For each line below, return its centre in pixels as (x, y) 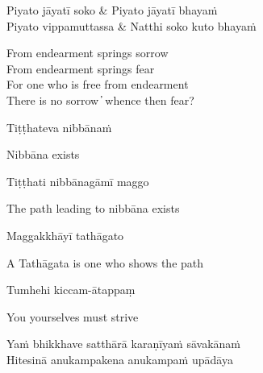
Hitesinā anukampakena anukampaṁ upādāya (120, 359)
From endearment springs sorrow (88, 53)
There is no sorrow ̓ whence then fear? (100, 99)
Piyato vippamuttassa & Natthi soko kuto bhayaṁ (131, 25)
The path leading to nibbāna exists (93, 208)
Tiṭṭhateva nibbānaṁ (59, 127)
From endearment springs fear (81, 68)
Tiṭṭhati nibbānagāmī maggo (78, 181)
